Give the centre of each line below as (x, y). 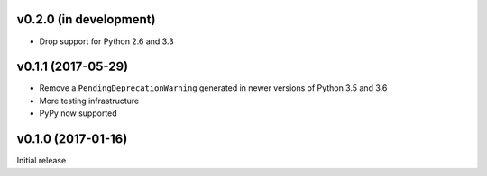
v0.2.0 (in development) (86, 19)
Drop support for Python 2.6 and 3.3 (107, 41)
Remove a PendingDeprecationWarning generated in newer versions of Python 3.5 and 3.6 (213, 88)
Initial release (41, 161)
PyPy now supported (78, 113)
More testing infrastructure (89, 101)
